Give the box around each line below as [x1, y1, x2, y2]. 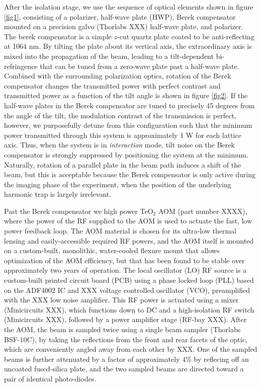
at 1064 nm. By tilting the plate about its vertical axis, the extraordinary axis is [4, 41, 252, 51]
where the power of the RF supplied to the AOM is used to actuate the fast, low [4, 215, 252, 226]
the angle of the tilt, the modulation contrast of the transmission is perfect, [4, 110, 236, 120]
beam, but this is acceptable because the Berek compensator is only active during [4, 169, 255, 180]
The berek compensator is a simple [4, 31, 112, 41]
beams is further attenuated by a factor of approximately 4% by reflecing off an [4, 353, 249, 364]
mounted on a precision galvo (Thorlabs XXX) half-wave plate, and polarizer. [4, 21, 243, 32]
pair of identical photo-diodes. [4, 373, 97, 383]
